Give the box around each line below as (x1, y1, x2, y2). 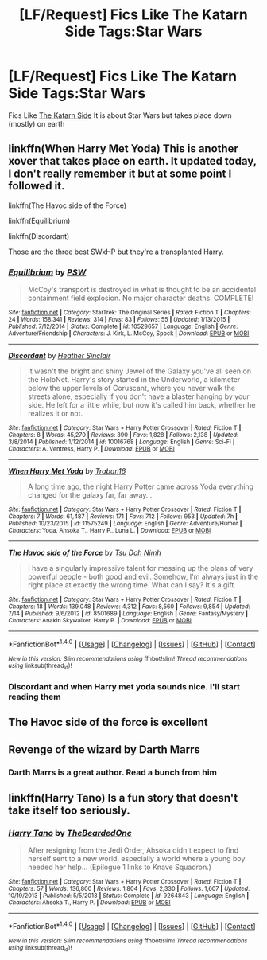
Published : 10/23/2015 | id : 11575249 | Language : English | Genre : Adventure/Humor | (8, 520, 242, 528)
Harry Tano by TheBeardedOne (8, 827, 133, 838)
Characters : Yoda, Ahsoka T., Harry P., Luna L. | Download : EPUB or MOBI (8, 527, 211, 535)
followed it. (8, 179, 65, 193)
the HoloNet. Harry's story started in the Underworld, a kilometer (27, 375, 241, 384)
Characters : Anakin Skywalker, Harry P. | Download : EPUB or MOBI (8, 617, 192, 625)
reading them (8, 691, 61, 702)
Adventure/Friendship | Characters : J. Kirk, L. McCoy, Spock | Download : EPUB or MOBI (8, 330, 250, 338)
